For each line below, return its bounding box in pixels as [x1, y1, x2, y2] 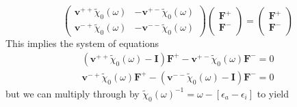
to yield [257, 86, 289, 100]
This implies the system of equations [5, 36, 159, 50]
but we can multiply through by [5, 86, 140, 100]
